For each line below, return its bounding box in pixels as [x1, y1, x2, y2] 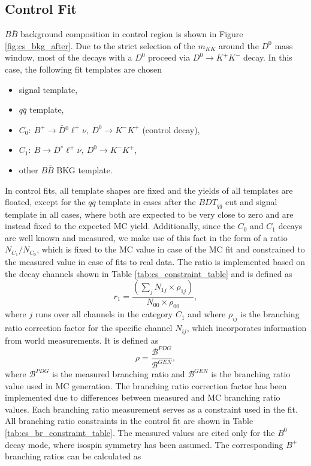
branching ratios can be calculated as [5, 450, 141, 462]
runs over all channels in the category [35, 308, 173, 320]
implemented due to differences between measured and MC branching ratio [5, 391, 280, 404]
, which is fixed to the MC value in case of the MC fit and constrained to [37, 243, 305, 255]
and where [188, 308, 226, 320]
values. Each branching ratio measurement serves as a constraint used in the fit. [5, 402, 298, 415]
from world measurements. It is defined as [5, 333, 159, 346]
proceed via [148, 51, 191, 64]
